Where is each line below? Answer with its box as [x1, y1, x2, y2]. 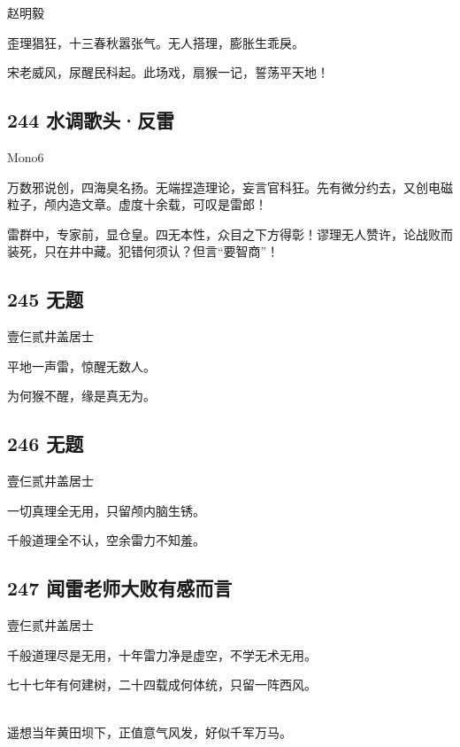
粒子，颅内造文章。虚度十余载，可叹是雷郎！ [7, 195, 267, 214]
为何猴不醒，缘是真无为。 [7, 386, 156, 405]
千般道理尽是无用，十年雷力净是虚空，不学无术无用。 [7, 645, 317, 664]
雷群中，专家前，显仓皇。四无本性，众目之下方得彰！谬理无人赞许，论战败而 [7, 224, 453, 243]
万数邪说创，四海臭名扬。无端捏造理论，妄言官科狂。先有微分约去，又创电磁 [7, 177, 453, 196]
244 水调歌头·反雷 [7, 106, 175, 134]
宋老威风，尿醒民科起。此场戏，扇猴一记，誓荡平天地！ [7, 63, 329, 82]
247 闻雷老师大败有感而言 [7, 574, 233, 602]
